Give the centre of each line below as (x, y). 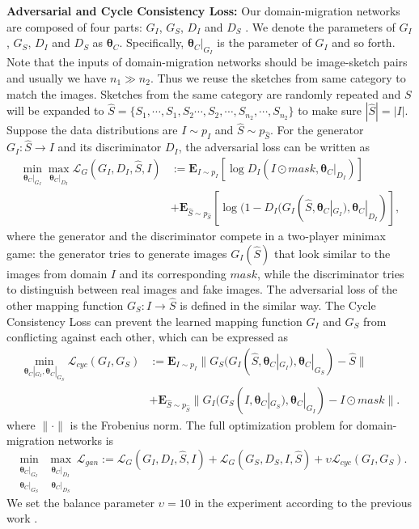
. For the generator (317, 130)
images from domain (57, 273)
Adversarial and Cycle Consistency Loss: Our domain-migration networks (203, 11)
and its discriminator (110, 147)
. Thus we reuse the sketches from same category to (278, 77)
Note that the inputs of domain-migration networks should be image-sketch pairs (207, 62)
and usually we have (57, 77)
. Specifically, (152, 42)
